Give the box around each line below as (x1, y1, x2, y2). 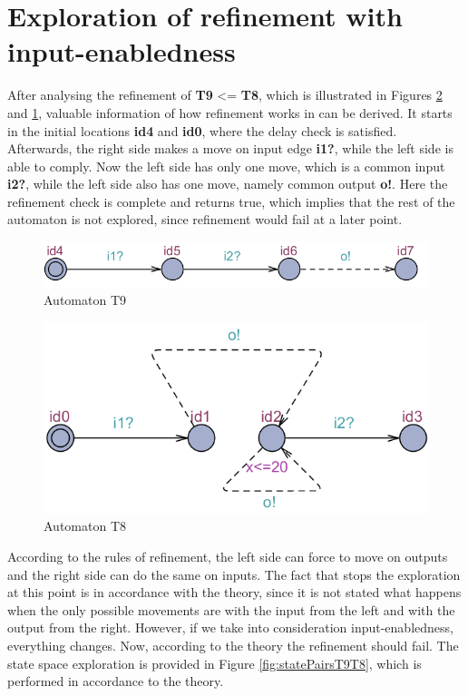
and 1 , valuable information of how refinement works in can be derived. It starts (7, 103, 453, 122)
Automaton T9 (44, 290, 126, 309)
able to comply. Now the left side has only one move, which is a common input (7, 156, 445, 175)
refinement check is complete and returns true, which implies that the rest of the (7, 191, 455, 211)
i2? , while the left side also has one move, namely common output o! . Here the (7, 174, 448, 193)
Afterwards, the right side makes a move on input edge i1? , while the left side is (7, 139, 453, 158)
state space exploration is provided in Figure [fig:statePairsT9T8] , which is (7, 653, 422, 672)
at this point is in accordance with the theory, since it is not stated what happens (7, 583, 462, 602)
